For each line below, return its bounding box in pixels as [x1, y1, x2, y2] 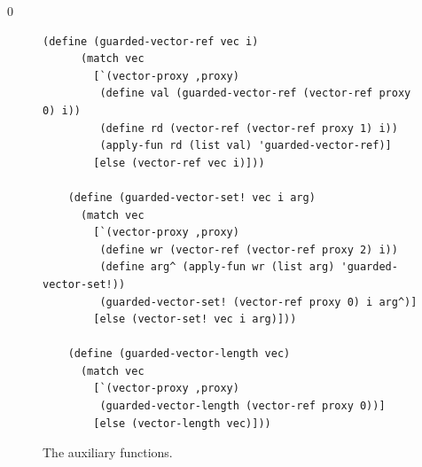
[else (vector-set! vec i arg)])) [93, 313, 297, 326]
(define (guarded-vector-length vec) [67, 347, 291, 361]
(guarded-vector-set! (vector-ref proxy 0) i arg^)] [99, 295, 418, 308]
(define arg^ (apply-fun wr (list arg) [99, 261, 335, 274]
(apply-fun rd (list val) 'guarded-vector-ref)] [99, 139, 392, 152]
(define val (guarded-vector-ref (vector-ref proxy [99, 87, 411, 100]
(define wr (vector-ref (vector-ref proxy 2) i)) [99, 243, 398, 256]
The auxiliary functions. [43, 443, 173, 462]
